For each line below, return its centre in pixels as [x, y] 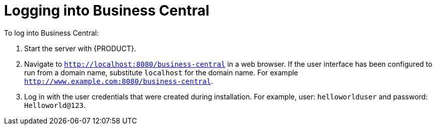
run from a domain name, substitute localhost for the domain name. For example [161, 72]
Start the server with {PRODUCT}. [80, 48]
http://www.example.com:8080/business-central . [119, 81]
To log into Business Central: [52, 33]
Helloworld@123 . [55, 105]
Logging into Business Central [107, 11]
